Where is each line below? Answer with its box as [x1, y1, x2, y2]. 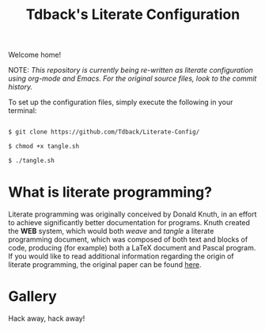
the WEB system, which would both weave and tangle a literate [8, 226, 214, 235]
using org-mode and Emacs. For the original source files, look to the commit [8, 73, 257, 84]
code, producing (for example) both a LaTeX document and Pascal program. [8, 243, 256, 252]
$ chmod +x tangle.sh [8, 142, 80, 151]
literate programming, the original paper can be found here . [8, 259, 202, 269]
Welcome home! [8, 50, 62, 60]
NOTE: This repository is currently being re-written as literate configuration [8, 66, 253, 75]
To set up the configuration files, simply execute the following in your [8, 97, 233, 107]
